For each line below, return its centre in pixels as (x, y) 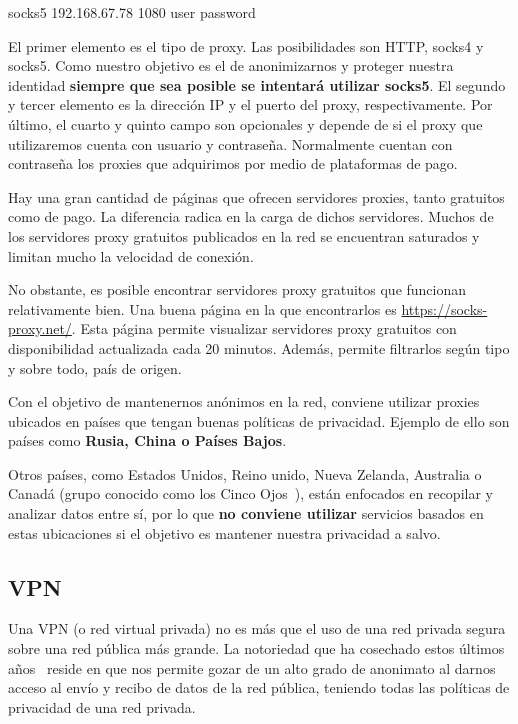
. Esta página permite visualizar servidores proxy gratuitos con (264, 328)
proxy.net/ (40, 328)
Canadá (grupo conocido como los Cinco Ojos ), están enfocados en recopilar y (250, 493)
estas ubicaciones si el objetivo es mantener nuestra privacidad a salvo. (224, 532)
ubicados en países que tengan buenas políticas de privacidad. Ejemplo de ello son (259, 420)
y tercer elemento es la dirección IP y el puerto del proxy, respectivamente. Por (250, 104)
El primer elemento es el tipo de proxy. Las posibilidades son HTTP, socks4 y (246, 45)
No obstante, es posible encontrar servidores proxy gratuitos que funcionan (237, 289)
